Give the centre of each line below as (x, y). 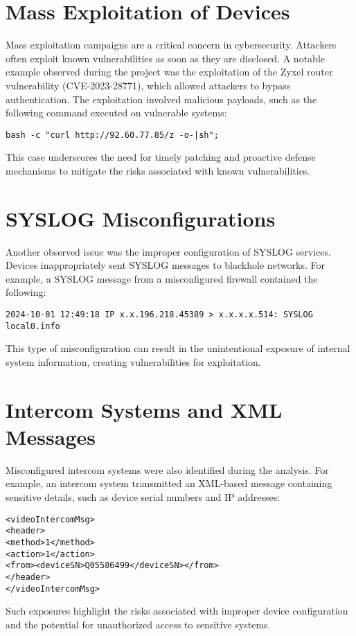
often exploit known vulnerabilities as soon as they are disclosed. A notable (165, 58)
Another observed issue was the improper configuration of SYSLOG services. (168, 251)
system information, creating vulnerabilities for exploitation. (133, 361)
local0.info (33, 326)
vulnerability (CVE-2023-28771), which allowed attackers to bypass (148, 85)
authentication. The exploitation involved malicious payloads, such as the (161, 99)
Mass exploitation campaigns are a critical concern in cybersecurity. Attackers (171, 45)
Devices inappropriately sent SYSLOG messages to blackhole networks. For (165, 265)
